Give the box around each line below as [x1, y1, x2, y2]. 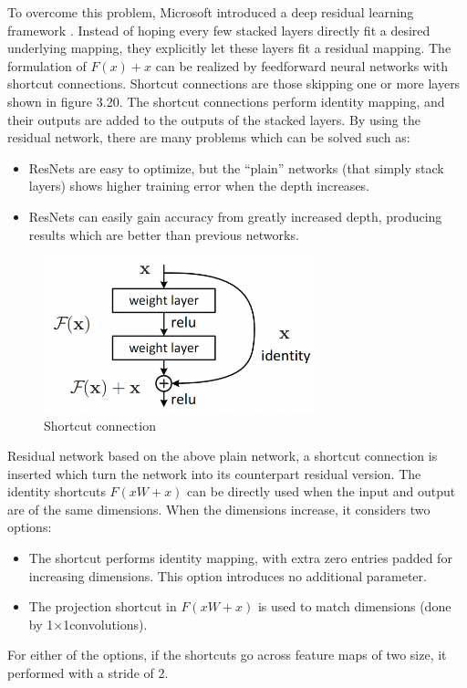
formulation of [7, 56, 87, 75]
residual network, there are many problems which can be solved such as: [7, 128, 410, 147]
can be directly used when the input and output [187, 482, 456, 501]
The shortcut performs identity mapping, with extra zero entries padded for [28, 548, 452, 568]
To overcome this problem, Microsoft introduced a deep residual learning [7, 3, 414, 21]
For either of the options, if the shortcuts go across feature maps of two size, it [7, 645, 447, 664]
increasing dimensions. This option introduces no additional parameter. [28, 566, 427, 585]
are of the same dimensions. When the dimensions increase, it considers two [7, 499, 431, 518]
